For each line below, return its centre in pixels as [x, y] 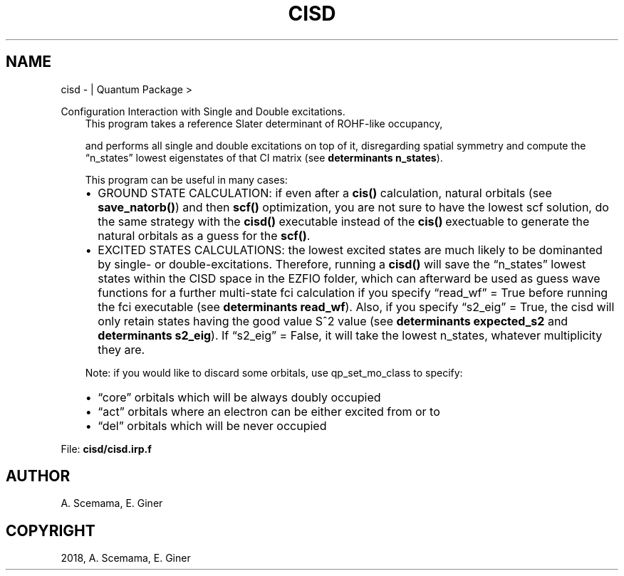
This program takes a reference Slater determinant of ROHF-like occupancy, [264, 123]
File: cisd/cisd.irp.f [106, 449]
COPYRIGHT [51, 530]
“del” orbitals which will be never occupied [212, 425]
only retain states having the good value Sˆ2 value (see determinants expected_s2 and [333, 321]
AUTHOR [38, 476]
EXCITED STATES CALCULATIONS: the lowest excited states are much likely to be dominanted [350, 250]
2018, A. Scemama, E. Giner [126, 558]
